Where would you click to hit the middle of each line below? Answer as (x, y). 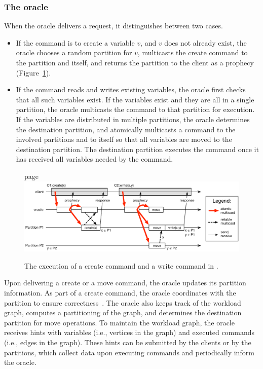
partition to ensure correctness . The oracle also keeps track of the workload (123, 302)
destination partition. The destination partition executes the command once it (137, 149)
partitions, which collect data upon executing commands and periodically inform (129, 352)
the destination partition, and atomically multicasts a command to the (126, 129)
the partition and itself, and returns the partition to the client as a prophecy (135, 62)
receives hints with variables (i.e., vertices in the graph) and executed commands (129, 332)
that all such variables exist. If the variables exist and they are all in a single (135, 99)
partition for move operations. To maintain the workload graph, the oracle (119, 322)
